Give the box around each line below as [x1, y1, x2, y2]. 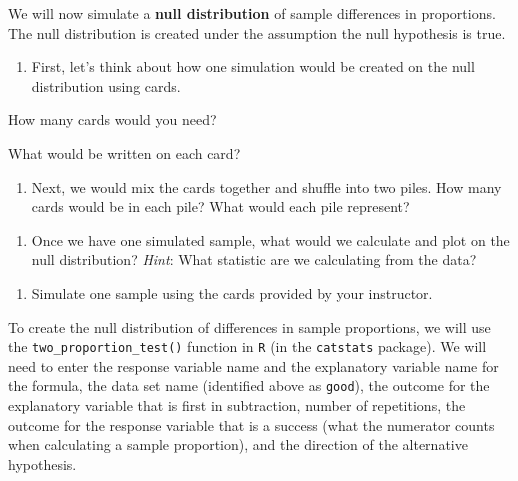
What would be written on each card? [8, 142, 241, 163]
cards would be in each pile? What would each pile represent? [31, 196, 410, 217]
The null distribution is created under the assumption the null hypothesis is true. [8, 22, 506, 43]
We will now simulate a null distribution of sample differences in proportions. [8, 3, 496, 23]
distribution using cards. [31, 75, 181, 96]
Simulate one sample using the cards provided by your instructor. [31, 282, 433, 303]
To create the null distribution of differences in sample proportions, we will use [8, 316, 491, 337]
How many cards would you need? [8, 109, 217, 130]
